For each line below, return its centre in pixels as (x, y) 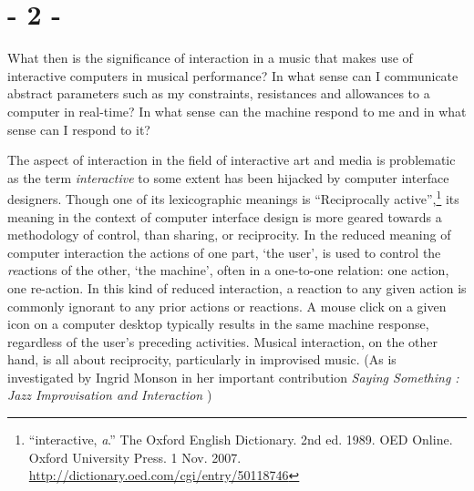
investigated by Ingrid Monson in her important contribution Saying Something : (233, 377)
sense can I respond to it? (79, 129)
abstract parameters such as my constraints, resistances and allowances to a (219, 93)
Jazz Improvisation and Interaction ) (110, 395)
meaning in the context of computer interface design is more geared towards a (225, 216)
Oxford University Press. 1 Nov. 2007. (135, 457)
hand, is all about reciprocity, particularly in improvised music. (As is (202, 359)
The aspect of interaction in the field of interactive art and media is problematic (232, 160)
